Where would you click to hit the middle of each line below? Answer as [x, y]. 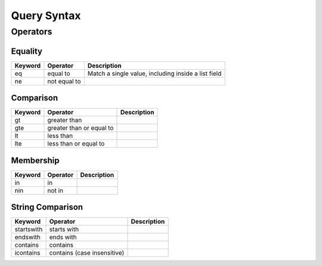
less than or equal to [76, 144]
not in [55, 190]
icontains [27, 253]
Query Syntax [46, 16]
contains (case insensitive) [87, 253]
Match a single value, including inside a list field [154, 73]
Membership [35, 160]
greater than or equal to [80, 128]
